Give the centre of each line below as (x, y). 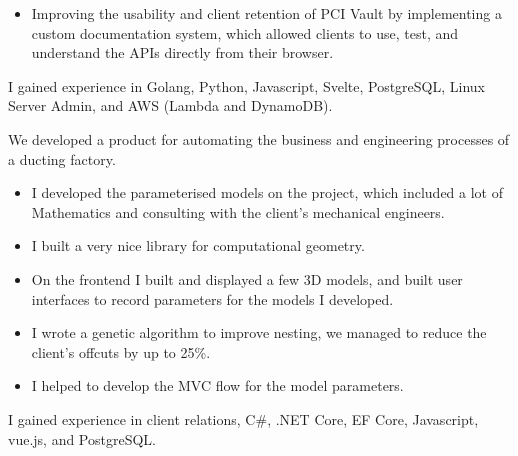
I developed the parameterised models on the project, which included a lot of (267, 192)
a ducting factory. (62, 158)
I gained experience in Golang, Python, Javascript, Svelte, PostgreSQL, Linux (246, 85)
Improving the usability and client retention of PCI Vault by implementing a (266, 13)
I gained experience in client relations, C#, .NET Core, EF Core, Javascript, (243, 418)
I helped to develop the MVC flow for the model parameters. (217, 385)
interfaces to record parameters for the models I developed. (212, 298)
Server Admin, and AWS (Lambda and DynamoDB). (170, 105)
